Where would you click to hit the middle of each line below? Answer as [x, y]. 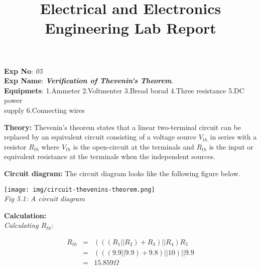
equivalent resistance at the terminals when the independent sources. [110, 156]
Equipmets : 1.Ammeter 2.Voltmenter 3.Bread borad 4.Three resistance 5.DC [124, 90]
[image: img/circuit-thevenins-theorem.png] [80, 189]
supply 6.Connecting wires [44, 110]
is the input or [231, 146]
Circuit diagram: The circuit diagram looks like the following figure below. [122, 173]
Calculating [21, 225]
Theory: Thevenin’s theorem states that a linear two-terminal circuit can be [123, 127]
